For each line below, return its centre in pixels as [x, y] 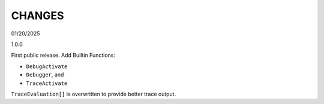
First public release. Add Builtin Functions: [63, 55]
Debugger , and [45, 75]
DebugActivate [47, 66]
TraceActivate [47, 83]
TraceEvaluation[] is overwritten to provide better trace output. [94, 94]
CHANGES [37, 16]
